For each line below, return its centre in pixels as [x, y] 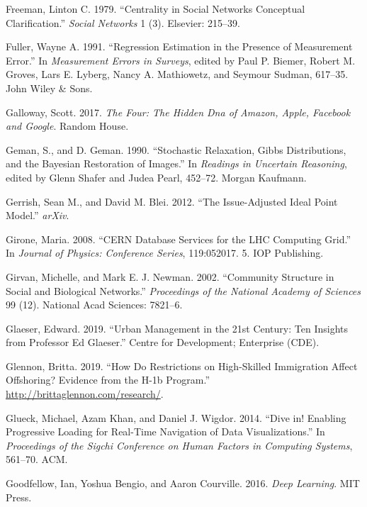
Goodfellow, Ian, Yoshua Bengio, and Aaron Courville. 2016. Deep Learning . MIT [183, 483]
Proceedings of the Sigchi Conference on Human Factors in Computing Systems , [179, 445]
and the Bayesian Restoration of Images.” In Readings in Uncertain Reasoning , [176, 163]
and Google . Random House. [67, 126]
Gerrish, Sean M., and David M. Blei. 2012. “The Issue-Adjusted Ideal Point [172, 201]
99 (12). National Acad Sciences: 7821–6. [94, 305]
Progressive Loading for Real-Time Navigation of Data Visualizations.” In [165, 431]
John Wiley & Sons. [49, 88]
